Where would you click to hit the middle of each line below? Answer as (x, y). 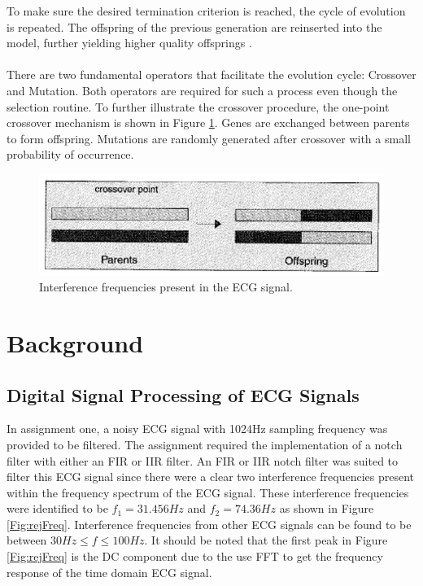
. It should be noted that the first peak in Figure (266, 540)
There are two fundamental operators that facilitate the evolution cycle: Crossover (211, 74)
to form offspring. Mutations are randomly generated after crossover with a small (209, 138)
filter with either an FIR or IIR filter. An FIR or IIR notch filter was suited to (203, 460)
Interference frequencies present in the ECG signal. (166, 287)
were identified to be (57, 508)
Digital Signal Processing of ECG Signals (183, 394)
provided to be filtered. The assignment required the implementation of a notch (205, 444)
